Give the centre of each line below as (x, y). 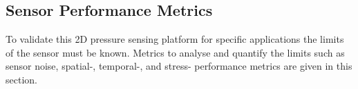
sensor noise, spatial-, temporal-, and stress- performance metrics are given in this (179, 66)
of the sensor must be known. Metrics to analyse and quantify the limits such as (175, 52)
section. (21, 79)
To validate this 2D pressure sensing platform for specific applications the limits (175, 39)
